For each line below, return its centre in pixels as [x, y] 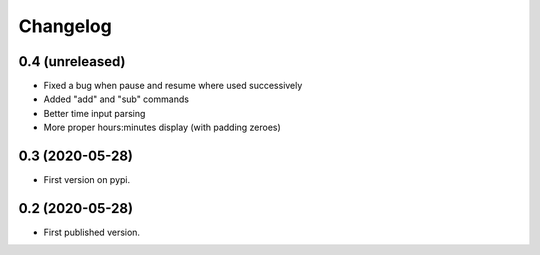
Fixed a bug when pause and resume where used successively [173, 86]
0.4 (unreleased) [72, 61]
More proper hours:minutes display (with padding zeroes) [162, 127]
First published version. [91, 232]
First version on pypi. [87, 180]
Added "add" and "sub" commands [116, 99]
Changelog [65, 26]
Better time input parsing [94, 113]
